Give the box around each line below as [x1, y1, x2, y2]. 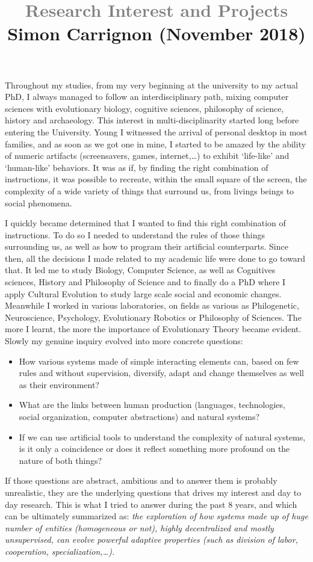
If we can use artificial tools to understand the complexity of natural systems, [19, 430, 306, 443]
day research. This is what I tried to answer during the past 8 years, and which [5, 498, 297, 510]
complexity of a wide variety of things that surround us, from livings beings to [5, 184, 294, 197]
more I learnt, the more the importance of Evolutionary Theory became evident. [5, 323, 302, 335]
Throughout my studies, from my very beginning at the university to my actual [5, 78, 298, 91]
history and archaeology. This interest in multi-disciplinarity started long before [5, 114, 299, 126]
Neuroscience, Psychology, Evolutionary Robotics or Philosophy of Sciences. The [5, 310, 302, 323]
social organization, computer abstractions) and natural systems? [19, 410, 260, 422]
